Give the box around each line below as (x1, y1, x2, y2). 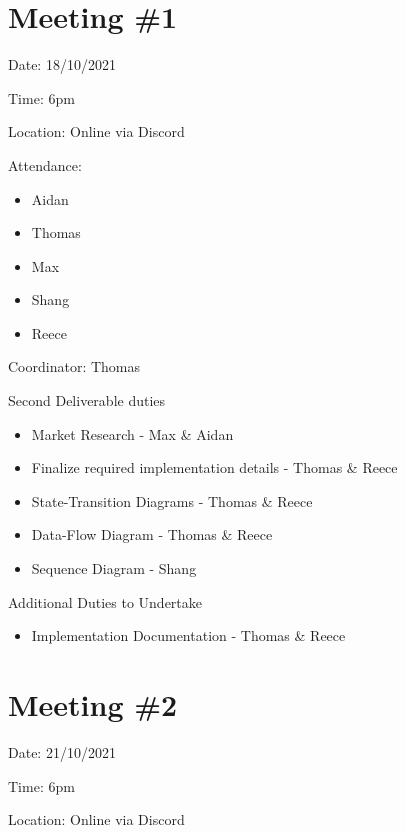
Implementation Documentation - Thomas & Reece (31, 625, 346, 646)
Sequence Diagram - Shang (31, 558, 197, 579)
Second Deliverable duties (8, 390, 166, 411)
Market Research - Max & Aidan (31, 423, 234, 444)
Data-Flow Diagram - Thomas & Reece (31, 524, 273, 545)
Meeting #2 (8, 684, 178, 724)
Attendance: (8, 154, 82, 175)
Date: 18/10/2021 (8, 54, 116, 75)
